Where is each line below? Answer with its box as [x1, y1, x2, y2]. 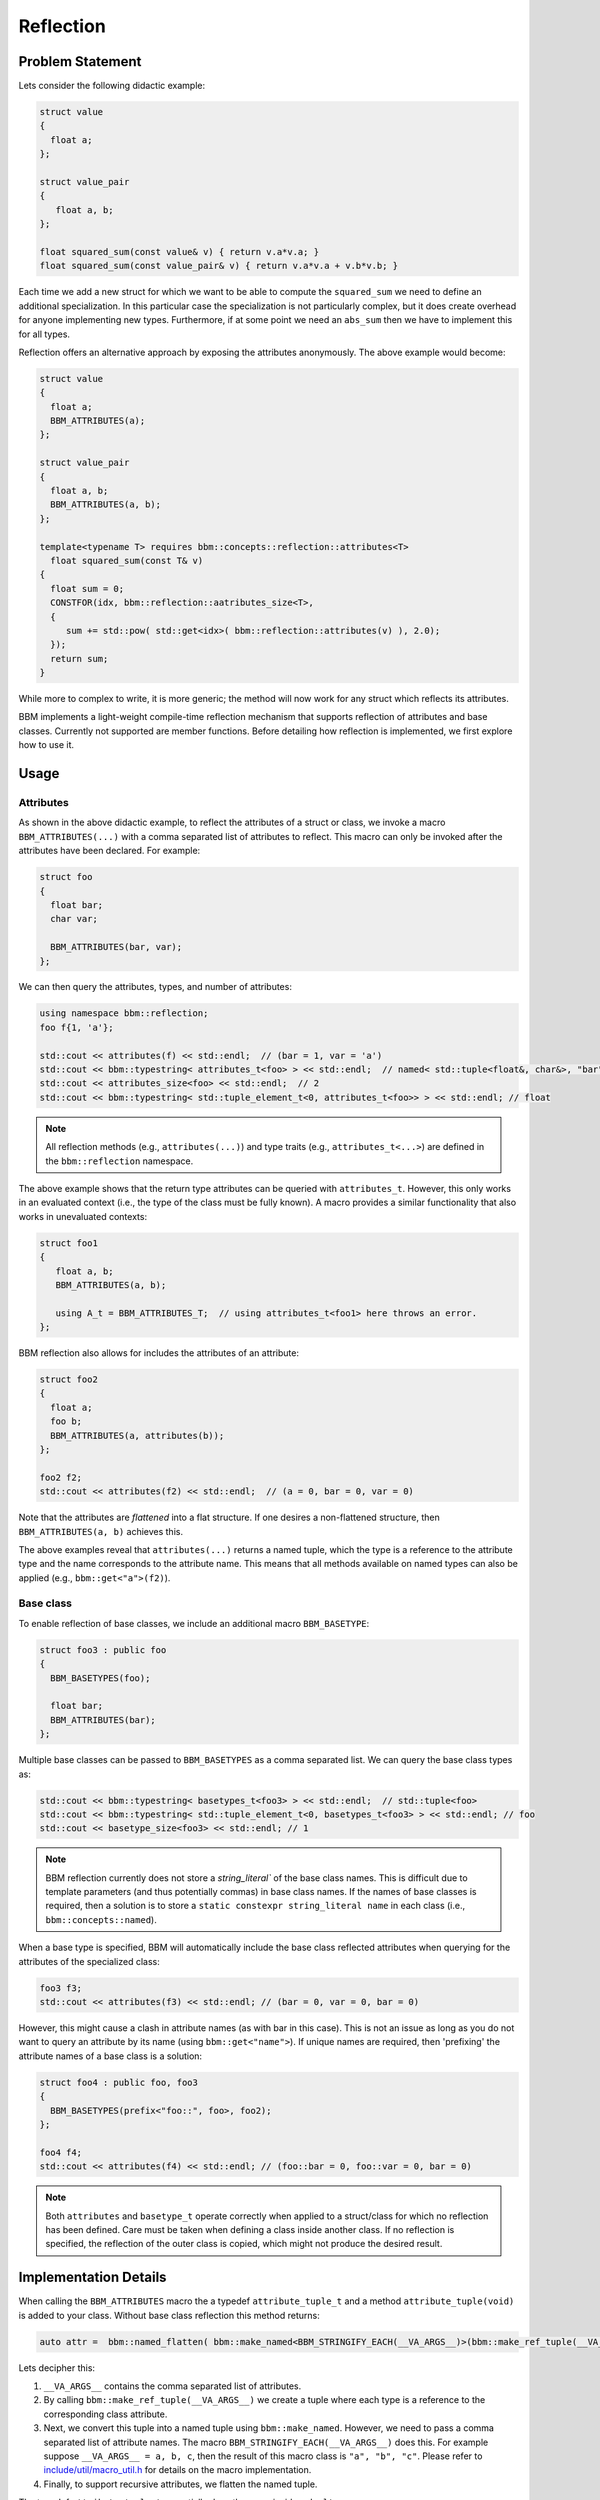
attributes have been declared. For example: [18, 845, 201, 857]
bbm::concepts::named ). [45, 1913, 157, 1925]
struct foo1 [39, 1237, 99, 1249]
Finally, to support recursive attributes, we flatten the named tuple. [43, 2478, 318, 2490]
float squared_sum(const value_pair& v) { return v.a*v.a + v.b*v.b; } [39, 260, 399, 272]
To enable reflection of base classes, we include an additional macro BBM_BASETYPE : [18, 1617, 370, 1629]
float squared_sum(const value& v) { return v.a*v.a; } [39, 246, 320, 257]
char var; [50, 913, 99, 925]
